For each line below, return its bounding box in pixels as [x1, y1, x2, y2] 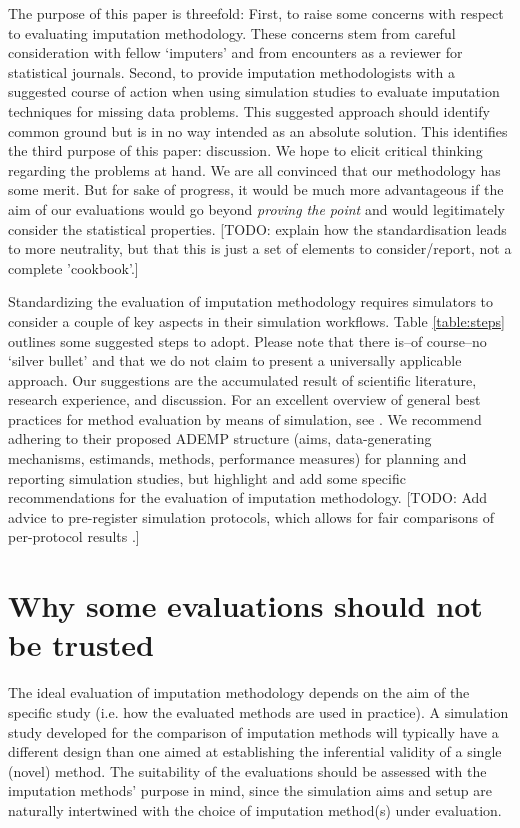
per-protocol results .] [8, 526, 140, 547]
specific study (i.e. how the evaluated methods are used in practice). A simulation [8, 701, 509, 722]
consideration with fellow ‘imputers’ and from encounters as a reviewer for [8, 42, 463, 63]
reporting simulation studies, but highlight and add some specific [8, 467, 406, 488]
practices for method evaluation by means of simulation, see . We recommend [8, 408, 482, 429]
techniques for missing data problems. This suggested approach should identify [8, 100, 490, 121]
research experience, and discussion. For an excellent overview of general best [8, 389, 481, 410]
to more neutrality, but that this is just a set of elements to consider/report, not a [8, 238, 512, 259]
